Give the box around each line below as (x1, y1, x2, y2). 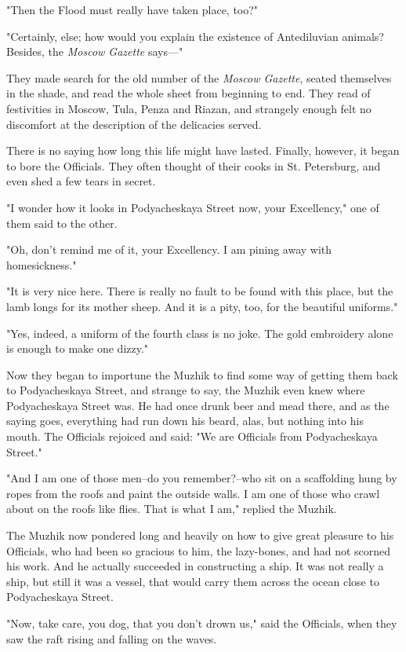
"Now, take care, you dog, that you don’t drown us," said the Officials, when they (6, 615, 397, 631)
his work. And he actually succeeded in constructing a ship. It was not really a (6, 558, 384, 574)
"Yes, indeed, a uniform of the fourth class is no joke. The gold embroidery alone (6, 324, 393, 341)
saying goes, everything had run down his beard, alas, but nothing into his (6, 412, 364, 429)
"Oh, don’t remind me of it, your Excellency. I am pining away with (6, 241, 332, 258)
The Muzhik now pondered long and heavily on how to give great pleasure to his (6, 527, 394, 544)
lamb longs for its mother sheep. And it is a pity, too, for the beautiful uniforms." (6, 298, 398, 314)
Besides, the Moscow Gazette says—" (6, 43, 183, 60)
